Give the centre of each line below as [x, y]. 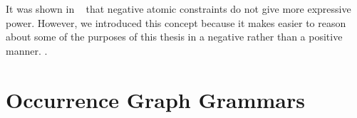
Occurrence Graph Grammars [155, 99]
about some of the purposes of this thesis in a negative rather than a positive [174, 37]
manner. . [27, 50]
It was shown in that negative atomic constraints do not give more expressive [178, 9]
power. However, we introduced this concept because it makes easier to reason [176, 22]
